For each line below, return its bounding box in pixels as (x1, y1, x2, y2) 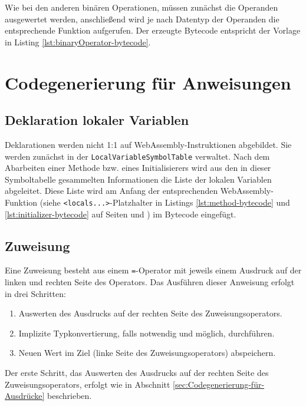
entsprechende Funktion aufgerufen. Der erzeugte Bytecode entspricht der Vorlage (5, 24, 301, 37)
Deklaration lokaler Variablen (5, 111, 189, 129)
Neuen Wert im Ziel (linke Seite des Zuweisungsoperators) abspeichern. (18, 346, 276, 359)
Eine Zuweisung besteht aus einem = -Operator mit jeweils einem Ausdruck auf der (5, 264, 302, 276)
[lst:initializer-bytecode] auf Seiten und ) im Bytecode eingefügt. (5, 207, 236, 220)
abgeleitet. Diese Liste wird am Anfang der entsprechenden (5, 184, 218, 197)
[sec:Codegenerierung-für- (173, 378, 265, 390)
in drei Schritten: (5, 287, 66, 299)
